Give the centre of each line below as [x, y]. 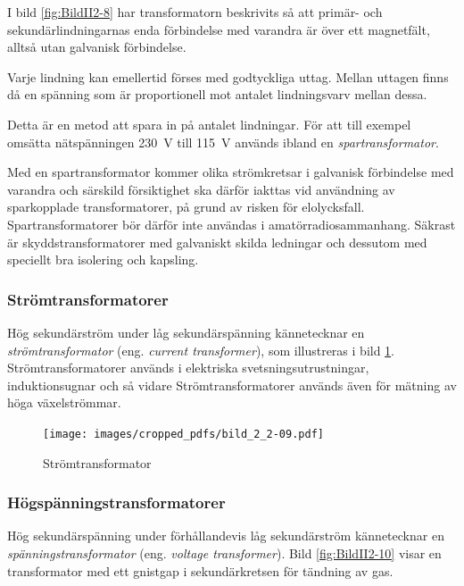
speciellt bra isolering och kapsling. [103, 260]
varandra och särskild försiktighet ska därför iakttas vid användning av [201, 189]
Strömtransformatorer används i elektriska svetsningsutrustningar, [188, 368]
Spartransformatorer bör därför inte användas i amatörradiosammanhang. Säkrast [232, 224]
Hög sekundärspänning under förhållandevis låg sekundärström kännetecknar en [226, 536]
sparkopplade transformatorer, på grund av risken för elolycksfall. [186, 207]
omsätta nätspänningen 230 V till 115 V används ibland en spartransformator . [223, 142]
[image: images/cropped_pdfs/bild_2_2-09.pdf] [183, 434]
